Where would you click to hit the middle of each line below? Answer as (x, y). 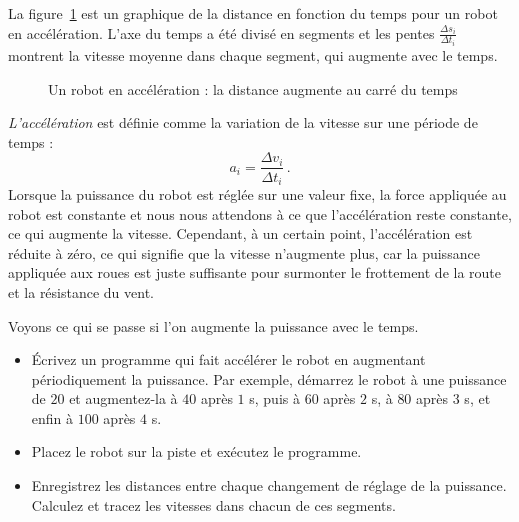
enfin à (52, 417)
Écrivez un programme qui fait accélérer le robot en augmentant (228, 359)
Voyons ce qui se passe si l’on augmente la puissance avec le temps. (213, 325)
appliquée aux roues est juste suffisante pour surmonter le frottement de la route (255, 272)
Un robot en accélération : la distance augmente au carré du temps (253, 88)
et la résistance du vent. (81, 291)
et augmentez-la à (123, 398)
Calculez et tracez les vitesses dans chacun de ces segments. (213, 504)
